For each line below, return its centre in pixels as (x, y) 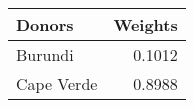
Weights (145, 24)
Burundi (45, 54)
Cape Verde (57, 83)
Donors (45, 24)
